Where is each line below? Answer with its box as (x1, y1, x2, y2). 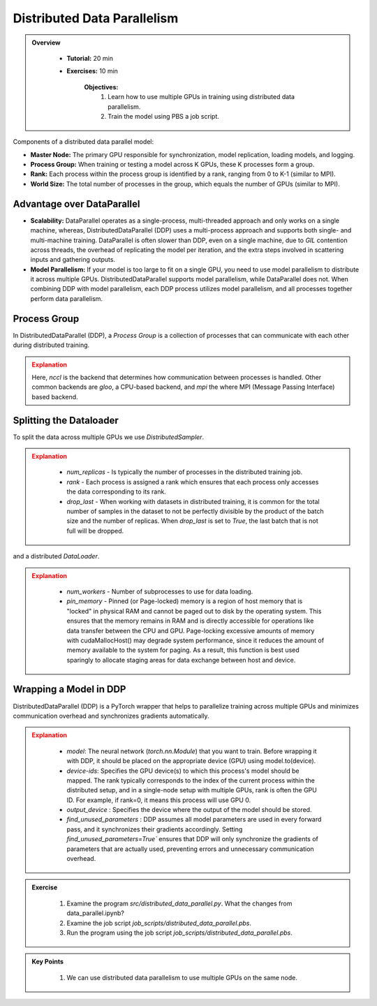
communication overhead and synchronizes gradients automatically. (13, 711, 209, 720)
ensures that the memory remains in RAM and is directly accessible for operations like (66, 616, 314, 625)
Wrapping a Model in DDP (13, 683, 126, 695)
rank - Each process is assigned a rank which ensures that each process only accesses (66, 478, 319, 486)
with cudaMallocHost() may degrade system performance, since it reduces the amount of (66, 636, 325, 644)
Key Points (31, 957, 64, 966)
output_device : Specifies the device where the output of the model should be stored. (66, 806, 312, 814)
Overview (31, 38, 61, 47)
